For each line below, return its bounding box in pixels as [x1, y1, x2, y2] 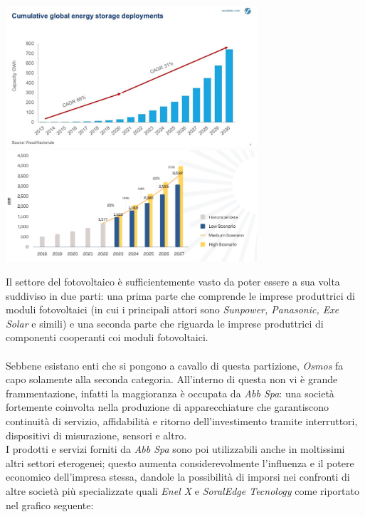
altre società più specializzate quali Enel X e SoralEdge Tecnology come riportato [6, 483, 359, 498]
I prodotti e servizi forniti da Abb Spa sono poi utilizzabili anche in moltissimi [6, 442, 345, 456]
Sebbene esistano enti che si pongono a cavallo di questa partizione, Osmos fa [6, 357, 344, 372]
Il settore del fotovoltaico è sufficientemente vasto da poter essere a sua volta [6, 274, 340, 289]
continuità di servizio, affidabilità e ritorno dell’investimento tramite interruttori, [6, 413, 358, 428]
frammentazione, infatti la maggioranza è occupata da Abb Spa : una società [6, 385, 334, 400]
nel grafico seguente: [6, 497, 94, 512]
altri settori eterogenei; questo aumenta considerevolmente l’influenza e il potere [6, 455, 354, 470]
